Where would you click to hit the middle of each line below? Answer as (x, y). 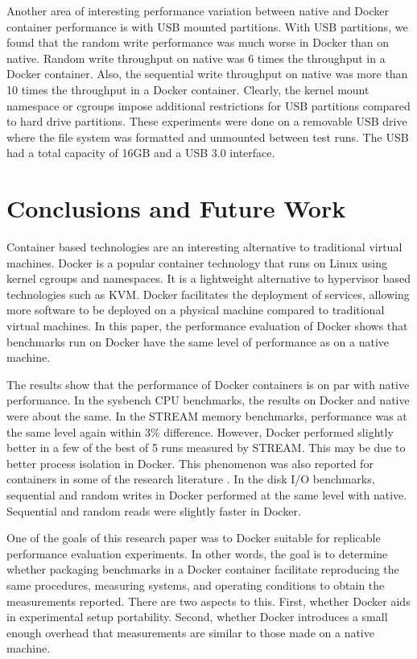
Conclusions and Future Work (176, 208)
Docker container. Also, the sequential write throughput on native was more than (207, 74)
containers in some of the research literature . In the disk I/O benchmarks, (191, 479)
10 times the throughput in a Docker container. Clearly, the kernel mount (188, 89)
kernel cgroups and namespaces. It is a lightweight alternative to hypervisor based (208, 278)
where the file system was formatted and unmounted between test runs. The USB (208, 137)
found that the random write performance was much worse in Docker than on (198, 42)
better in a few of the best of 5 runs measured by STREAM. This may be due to (206, 448)
